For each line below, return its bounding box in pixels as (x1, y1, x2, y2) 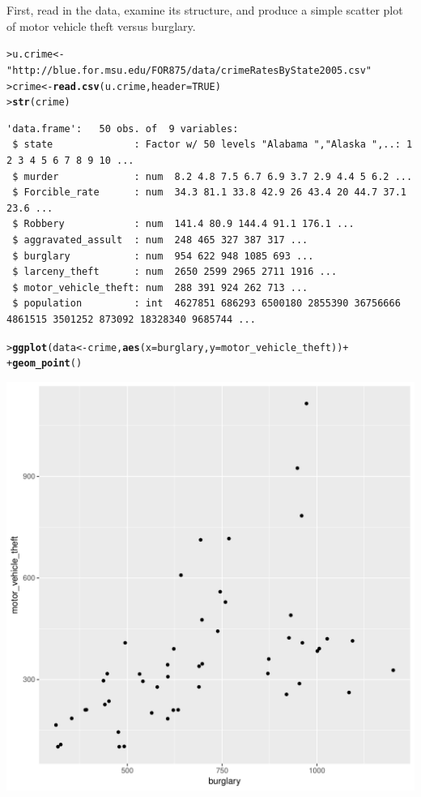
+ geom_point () (6, 358, 83, 370)
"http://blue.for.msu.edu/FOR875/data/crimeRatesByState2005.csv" (6, 64, 372, 76)
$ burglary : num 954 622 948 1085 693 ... (12, 250, 314, 262)
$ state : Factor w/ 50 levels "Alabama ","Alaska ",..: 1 (12, 139, 413, 151)
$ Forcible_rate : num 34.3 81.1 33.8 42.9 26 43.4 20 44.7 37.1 (12, 186, 406, 199)
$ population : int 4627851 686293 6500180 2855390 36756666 (12, 298, 401, 310)
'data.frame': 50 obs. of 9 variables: (6, 122, 239, 135)
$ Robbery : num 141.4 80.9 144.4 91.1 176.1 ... (12, 218, 355, 230)
